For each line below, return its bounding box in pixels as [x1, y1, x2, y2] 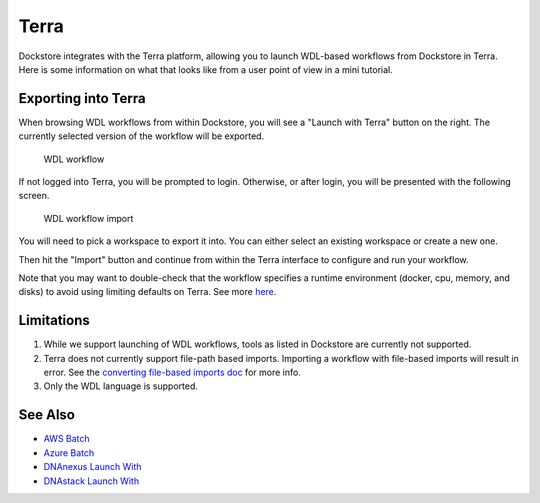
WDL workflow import [43, 212, 134, 224]
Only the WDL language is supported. [43, 380, 199, 392]
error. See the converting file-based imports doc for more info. [43, 366, 302, 379]
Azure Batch [43, 446, 95, 459]
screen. [18, 190, 50, 202]
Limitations [18, 312, 90, 329]
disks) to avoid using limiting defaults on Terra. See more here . [18, 286, 277, 298]
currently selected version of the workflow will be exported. [18, 130, 265, 142]
